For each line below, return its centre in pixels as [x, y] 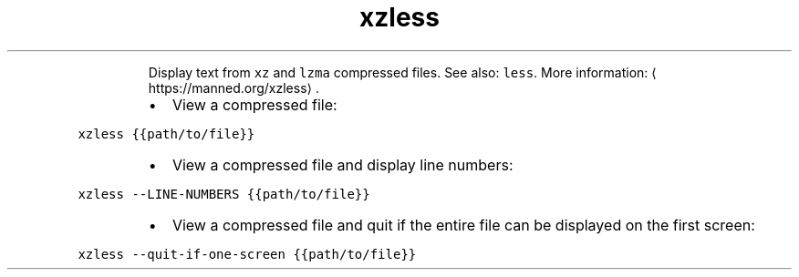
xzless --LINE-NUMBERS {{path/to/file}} [224, 194]
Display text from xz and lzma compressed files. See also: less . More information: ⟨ [402, 72]
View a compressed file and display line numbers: [342, 164]
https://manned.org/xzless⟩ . [233, 87]
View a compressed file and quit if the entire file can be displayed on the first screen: [463, 225]
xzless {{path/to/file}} [166, 133]
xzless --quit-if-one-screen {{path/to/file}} [247, 254]
